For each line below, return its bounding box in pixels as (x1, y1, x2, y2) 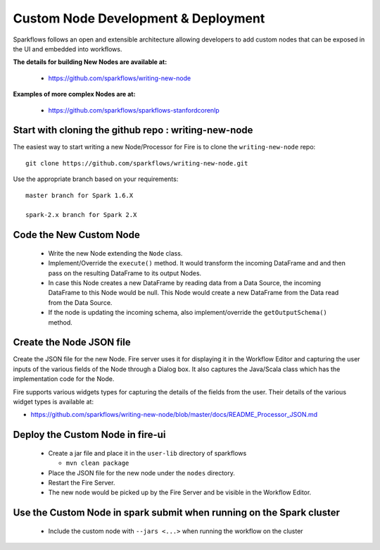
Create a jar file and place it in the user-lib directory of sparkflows (48, 449, 247, 457)
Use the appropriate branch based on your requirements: (13, 175, 179, 183)
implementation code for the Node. (13, 375, 115, 383)
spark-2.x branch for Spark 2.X (25, 211, 137, 219)
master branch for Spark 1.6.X (25, 191, 134, 199)
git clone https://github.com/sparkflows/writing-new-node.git (25, 159, 248, 167)
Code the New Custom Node (13, 229, 140, 241)
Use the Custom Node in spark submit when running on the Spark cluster (13, 507, 341, 519)
